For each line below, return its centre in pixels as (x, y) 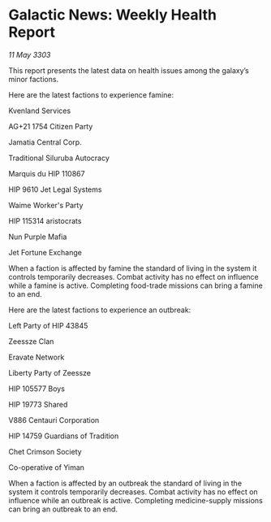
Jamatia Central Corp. (45, 142)
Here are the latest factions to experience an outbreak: (100, 310)
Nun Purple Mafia (38, 237)
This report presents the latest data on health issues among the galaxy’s (129, 70)
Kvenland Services (40, 111)
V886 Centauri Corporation (54, 420)
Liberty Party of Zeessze (50, 372)
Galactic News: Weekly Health (113, 15)
